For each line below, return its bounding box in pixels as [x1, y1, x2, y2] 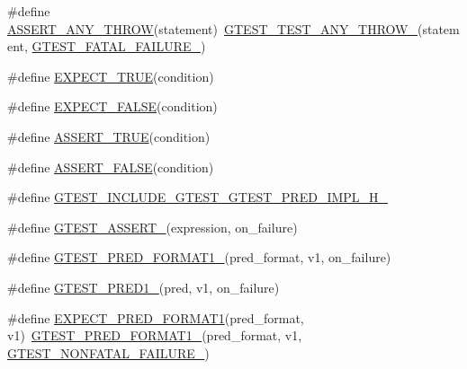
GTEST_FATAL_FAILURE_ [31, 37, 201, 56]
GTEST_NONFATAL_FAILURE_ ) [7, 343, 210, 362]
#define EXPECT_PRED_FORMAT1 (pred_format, [7, 308, 304, 327]
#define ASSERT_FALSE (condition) [7, 157, 214, 176]
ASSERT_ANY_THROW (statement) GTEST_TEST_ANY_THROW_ [7, 19, 418, 38]
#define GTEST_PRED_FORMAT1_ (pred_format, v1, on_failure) [7, 248, 391, 267]
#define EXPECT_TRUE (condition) [7, 66, 214, 85]
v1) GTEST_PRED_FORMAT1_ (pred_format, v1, [7, 326, 302, 345]
